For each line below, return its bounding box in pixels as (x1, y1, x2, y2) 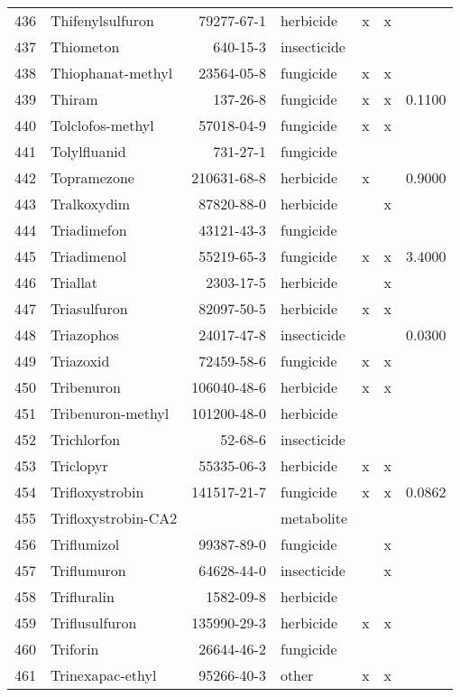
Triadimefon (51, 219, 127, 240)
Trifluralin (51, 586, 115, 607)
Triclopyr (51, 455, 108, 476)
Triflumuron (51, 560, 126, 581)
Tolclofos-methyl (51, 115, 154, 135)
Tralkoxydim (51, 193, 131, 214)
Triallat (51, 272, 98, 293)
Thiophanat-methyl (51, 62, 173, 83)
